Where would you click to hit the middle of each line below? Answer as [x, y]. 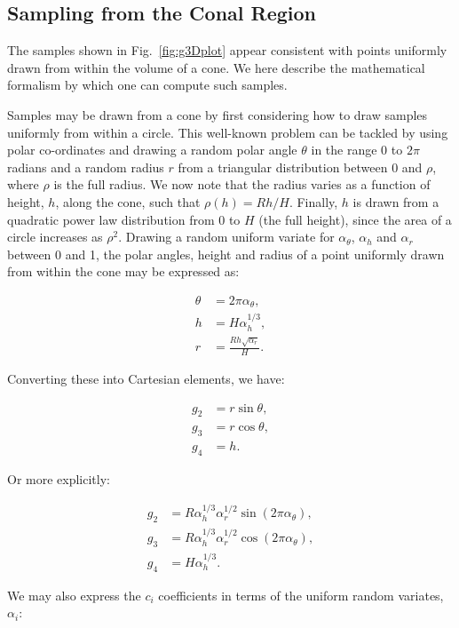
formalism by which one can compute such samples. [147, 85]
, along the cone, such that [128, 201]
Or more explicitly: [59, 479]
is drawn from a [396, 201]
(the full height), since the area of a [355, 219]
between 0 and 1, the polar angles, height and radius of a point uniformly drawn [226, 254]
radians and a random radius [86, 167]
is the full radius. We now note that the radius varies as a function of [242, 184]
